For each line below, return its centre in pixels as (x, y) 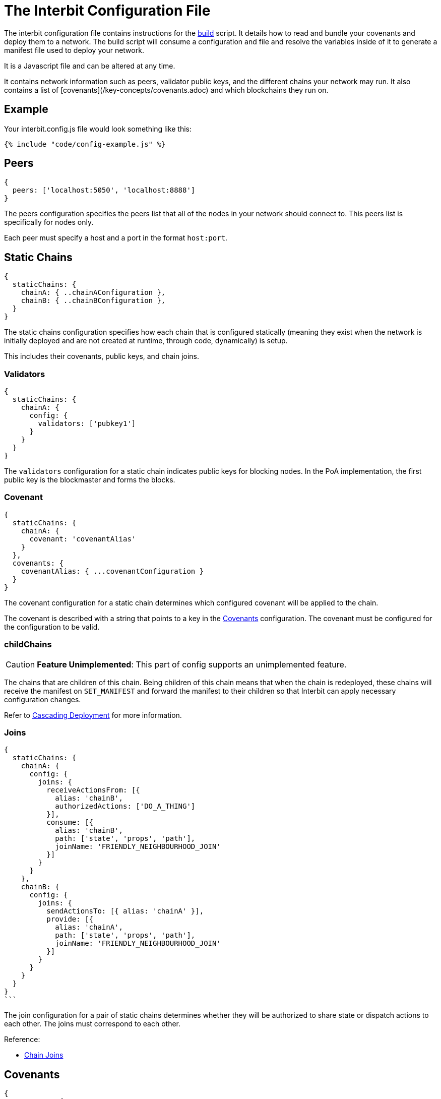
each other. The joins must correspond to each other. (92, 1024)
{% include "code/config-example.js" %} (85, 144)
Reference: (22, 1040)
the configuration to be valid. (52, 627)
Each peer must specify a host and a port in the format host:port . (116, 238)
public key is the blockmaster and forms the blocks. (90, 480)
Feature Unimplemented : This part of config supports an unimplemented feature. (192, 664)
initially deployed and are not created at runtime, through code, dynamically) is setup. (146, 341)
